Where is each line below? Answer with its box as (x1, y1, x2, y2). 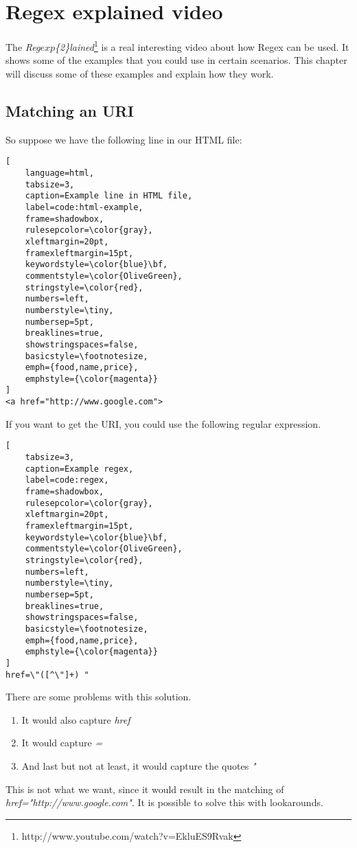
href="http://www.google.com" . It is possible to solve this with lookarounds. (5, 795, 323, 810)
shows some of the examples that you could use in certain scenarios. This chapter (5, 53, 347, 67)
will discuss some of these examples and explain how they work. (5, 66, 274, 80)
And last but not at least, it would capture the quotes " (21, 758, 256, 772)
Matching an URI (5, 100, 134, 121)
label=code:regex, (25, 475, 109, 485)
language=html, (25, 168, 94, 179)
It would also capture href (21, 712, 130, 726)
